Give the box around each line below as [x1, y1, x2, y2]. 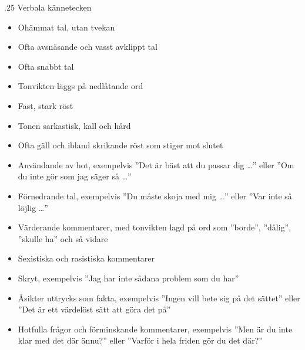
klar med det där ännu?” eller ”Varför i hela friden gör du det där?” [18, 334, 263, 346]
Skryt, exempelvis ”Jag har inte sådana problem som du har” [18, 271, 239, 284]
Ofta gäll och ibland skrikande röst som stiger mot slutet [18, 139, 223, 151]
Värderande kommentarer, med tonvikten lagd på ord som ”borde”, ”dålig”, [18, 221, 291, 233]
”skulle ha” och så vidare [18, 232, 108, 244]
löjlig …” [18, 201, 48, 213]
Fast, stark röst [18, 99, 73, 111]
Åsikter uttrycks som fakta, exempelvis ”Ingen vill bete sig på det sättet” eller [18, 291, 300, 304]
